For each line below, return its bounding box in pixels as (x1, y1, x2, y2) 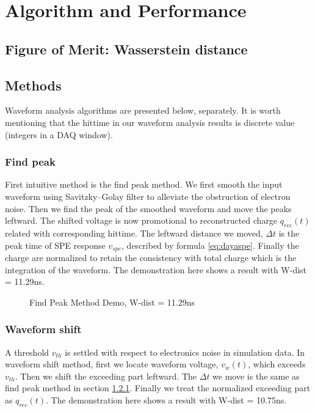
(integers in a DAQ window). (5, 128, 113, 141)
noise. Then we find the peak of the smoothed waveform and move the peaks (5, 202, 292, 215)
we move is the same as (212, 369, 300, 382)
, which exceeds (248, 358, 306, 370)
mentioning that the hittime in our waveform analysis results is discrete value (5, 116, 295, 128)
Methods (5, 75, 62, 94)
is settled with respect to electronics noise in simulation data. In (65, 345, 305, 358)
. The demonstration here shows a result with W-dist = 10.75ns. (46, 393, 287, 406)
